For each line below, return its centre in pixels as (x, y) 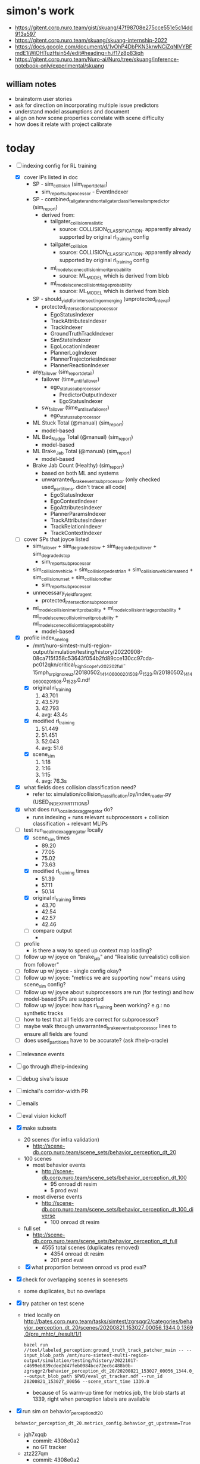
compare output (52, 931)
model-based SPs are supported (64, 999)
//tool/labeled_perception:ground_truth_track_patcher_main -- (104, 1350)
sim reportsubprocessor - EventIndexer (85, 192)
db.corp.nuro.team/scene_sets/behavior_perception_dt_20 (104, 1152)
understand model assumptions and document (72, 111)
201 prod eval (67, 1260)
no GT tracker (49, 1447)
